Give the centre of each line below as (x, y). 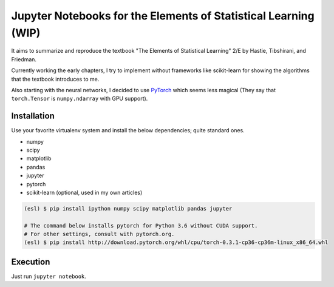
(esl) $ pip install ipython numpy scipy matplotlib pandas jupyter (128, 208)
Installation (33, 116)
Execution (31, 262)
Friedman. (24, 59)
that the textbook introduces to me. (55, 79)
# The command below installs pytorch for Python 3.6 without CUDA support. (141, 225)
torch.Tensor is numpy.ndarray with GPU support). (80, 99)
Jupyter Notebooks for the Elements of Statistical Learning (163, 16)
